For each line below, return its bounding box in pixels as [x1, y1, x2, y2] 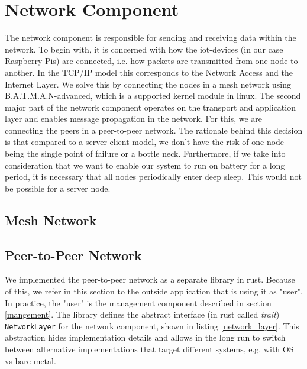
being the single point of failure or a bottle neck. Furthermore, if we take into [5, 147, 286, 160]
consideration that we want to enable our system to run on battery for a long [5, 158, 285, 171]
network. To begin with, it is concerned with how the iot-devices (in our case [5, 43, 283, 55]
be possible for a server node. [5, 182, 111, 194]
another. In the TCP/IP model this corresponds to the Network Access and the [5, 66, 293, 78]
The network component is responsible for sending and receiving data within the [5, 31, 296, 44]
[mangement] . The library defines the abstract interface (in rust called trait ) [5, 308, 280, 321]
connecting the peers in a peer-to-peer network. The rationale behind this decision [5, 124, 303, 136]
